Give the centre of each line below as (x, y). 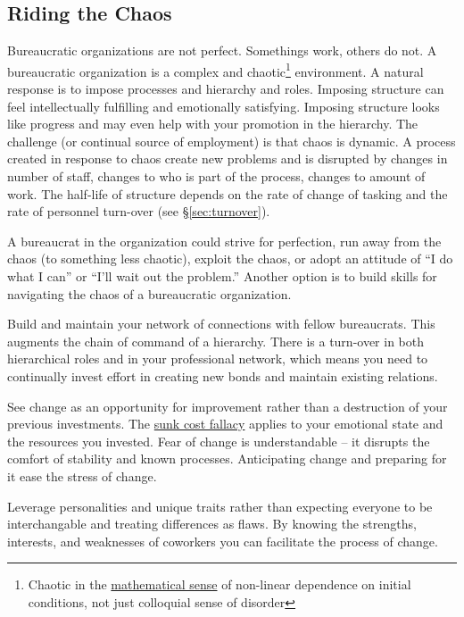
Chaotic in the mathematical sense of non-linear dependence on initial (220, 584)
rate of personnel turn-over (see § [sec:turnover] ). (139, 211)
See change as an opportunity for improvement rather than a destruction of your (228, 406)
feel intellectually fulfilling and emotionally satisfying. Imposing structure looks (224, 106)
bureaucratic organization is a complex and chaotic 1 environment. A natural (215, 70)
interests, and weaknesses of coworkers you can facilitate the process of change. (223, 541)
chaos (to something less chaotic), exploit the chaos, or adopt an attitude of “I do (230, 258)
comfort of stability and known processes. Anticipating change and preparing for (227, 459)
